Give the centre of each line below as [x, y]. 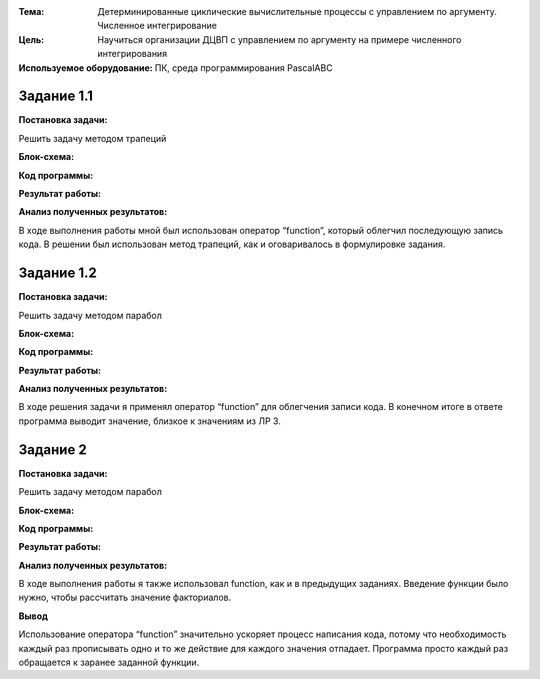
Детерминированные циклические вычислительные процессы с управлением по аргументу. [297, 11]
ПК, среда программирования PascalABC [244, 67]
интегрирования [132, 54]
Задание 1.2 [57, 273]
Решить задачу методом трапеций [92, 138]
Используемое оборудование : [86, 67]
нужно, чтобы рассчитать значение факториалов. [125, 597]
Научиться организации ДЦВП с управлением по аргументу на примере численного [279, 39]
